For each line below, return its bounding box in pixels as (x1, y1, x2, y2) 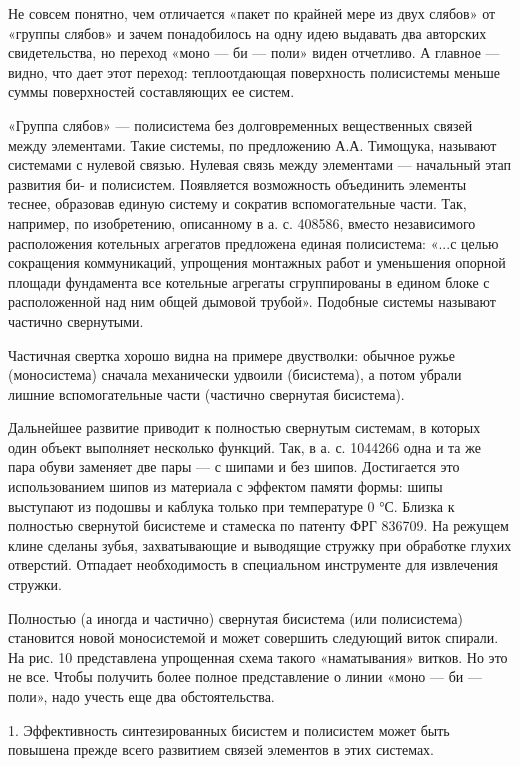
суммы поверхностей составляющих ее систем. (8, 81, 295, 102)
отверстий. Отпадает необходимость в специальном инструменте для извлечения (8, 554, 498, 575)
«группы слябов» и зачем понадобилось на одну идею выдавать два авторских (8, 22, 487, 43)
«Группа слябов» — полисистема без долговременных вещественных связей (8, 114, 473, 135)
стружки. (8, 574, 62, 595)
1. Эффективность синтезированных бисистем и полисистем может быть (8, 719, 450, 740)
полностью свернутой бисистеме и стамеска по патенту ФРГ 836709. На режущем (8, 515, 509, 536)
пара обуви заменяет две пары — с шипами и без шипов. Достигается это (8, 456, 460, 477)
